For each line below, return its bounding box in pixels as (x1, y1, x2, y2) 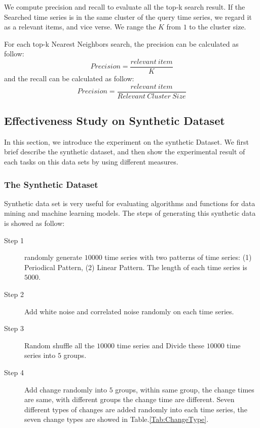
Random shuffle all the (24, 340, 95, 350)
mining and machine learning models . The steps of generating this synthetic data (4, 208, 256, 218)
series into (24, 350, 56, 360)
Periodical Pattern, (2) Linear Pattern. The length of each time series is (24, 261, 247, 272)
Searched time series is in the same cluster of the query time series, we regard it (4, 11, 252, 22)
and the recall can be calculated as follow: (4, 73, 134, 84)
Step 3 (4, 323, 24, 334)
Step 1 (4, 235, 24, 245)
